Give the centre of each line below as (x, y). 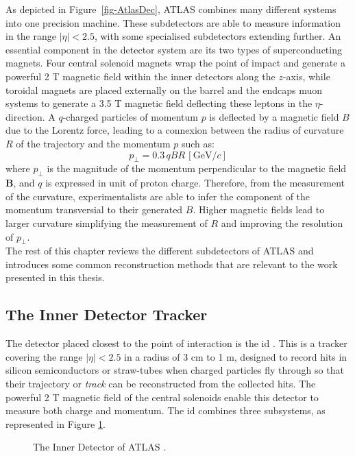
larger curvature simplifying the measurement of (107, 223)
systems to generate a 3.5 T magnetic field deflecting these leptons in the (159, 103)
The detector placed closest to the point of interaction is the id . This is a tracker (176, 343)
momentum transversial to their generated (94, 209)
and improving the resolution (282, 223)
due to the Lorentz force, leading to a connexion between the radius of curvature (175, 130)
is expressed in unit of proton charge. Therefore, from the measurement (195, 183)
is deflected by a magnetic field (274, 116)
